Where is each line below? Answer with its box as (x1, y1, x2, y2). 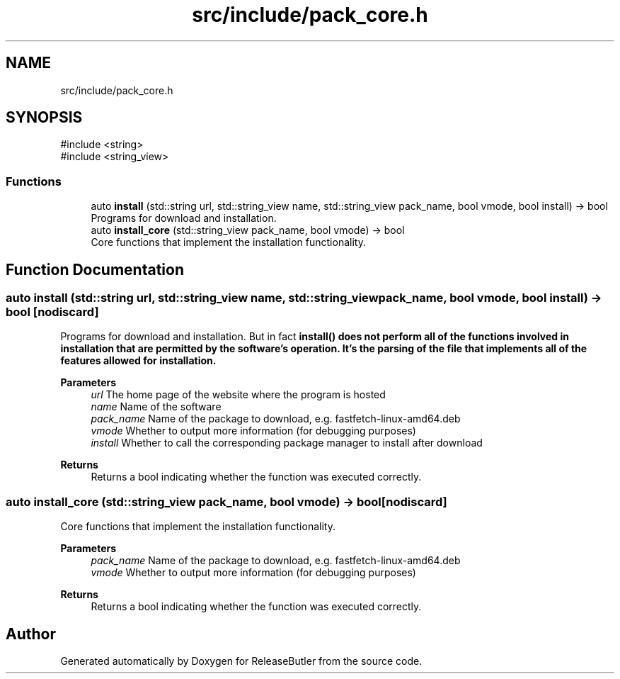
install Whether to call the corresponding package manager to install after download (91, 437, 483, 449)
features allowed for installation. (60, 354, 217, 367)
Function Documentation (6, 260, 184, 279)
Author (6, 624, 56, 643)
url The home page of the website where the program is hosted (91, 388, 386, 401)
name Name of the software (91, 400, 222, 413)
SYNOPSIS (6, 108, 83, 127)
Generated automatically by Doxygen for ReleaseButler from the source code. (60, 655, 423, 667)
